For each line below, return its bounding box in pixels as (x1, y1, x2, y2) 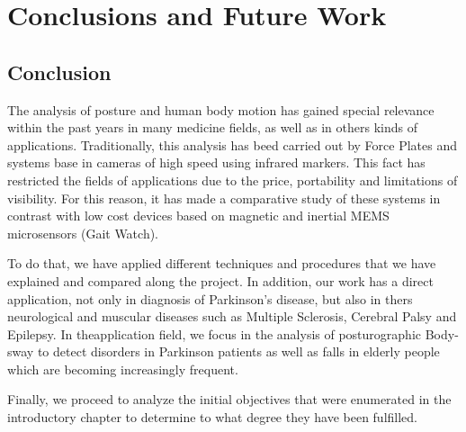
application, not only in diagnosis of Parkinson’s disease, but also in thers (7, 289, 413, 308)
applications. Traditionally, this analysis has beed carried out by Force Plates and (7, 135, 458, 154)
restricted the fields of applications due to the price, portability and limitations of (7, 170, 458, 189)
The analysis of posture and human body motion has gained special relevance (7, 100, 435, 119)
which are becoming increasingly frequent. (7, 359, 238, 378)
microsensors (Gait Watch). (7, 223, 159, 242)
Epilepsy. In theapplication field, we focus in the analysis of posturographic (7, 324, 421, 343)
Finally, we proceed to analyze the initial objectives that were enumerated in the (7, 390, 452, 409)
